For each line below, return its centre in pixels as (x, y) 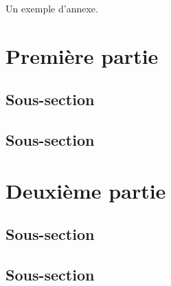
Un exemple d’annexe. (52, 8)
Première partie (82, 55)
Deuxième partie (86, 190)
